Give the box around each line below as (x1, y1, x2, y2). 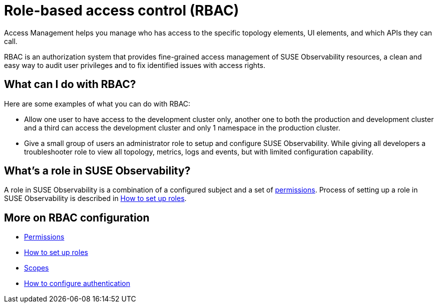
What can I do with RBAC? (4, 78, 136, 91)
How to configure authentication (24, 279, 130, 288)
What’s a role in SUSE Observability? (4, 164, 191, 177)
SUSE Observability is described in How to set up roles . (4, 194, 187, 203)
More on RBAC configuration (4, 211, 150, 224)
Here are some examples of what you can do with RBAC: (4, 99, 191, 108)
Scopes (24, 263, 49, 272)
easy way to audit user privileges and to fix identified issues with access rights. (4, 60, 265, 69)
